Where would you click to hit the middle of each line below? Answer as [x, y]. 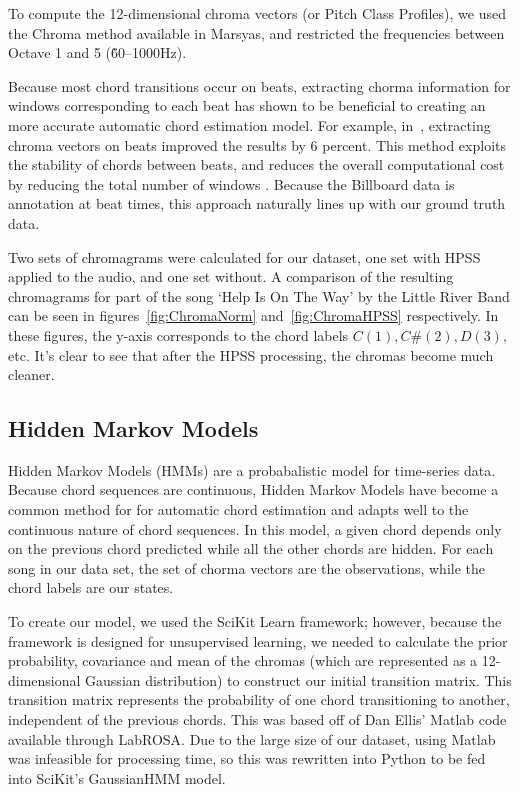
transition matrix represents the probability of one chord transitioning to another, [259, 699]
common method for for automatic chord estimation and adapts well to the [238, 509]
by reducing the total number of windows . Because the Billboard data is [231, 183]
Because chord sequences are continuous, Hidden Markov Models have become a [253, 489]
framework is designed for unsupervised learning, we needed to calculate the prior [258, 640]
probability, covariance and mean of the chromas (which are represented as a [243, 660]
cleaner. [31, 374]
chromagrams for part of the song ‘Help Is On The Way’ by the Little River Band [259, 295]
